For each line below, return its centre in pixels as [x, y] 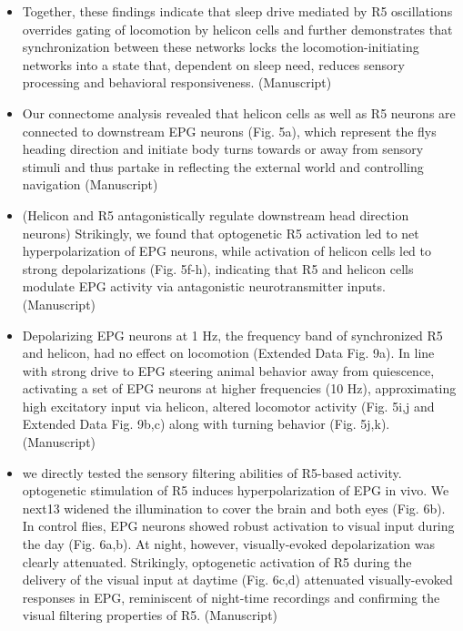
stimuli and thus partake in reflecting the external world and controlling [223, 166]
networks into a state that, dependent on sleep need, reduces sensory [213, 64]
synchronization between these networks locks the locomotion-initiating [221, 47]
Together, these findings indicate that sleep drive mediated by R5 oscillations [237, 11]
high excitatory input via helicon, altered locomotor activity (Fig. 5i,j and [228, 406]
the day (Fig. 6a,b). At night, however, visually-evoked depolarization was [228, 544]
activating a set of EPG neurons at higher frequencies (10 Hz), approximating [239, 388]
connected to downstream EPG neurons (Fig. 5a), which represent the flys [229, 131]
